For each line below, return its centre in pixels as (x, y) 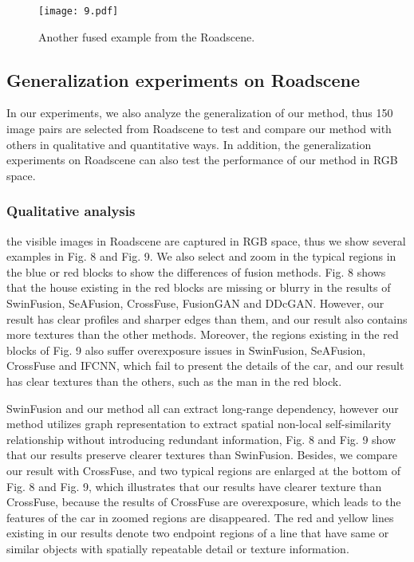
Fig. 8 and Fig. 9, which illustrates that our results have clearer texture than (194, 486)
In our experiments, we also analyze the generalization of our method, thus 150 (200, 113)
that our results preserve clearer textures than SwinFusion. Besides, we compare (202, 455)
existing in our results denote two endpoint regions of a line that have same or (198, 533)
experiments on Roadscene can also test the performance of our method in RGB (202, 160)
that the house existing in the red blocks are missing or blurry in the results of (199, 287)
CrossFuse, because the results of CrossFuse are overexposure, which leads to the (204, 502)
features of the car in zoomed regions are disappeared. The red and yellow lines (200, 517)
